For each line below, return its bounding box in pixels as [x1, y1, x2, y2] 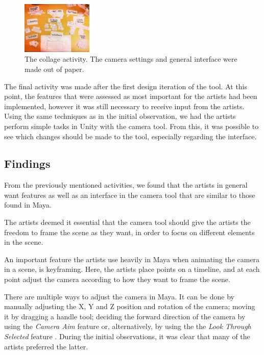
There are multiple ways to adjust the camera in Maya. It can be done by [4, 291, 234, 301]
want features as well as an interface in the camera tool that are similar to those [4, 189, 255, 200]
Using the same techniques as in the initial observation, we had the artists [4, 111, 236, 121]
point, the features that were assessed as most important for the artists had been [4, 91, 257, 102]
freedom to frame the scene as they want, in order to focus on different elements [4, 226, 255, 237]
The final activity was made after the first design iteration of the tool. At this [4, 81, 248, 91]
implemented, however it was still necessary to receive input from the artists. [4, 100, 245, 111]
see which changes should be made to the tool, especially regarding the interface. [4, 131, 257, 141]
